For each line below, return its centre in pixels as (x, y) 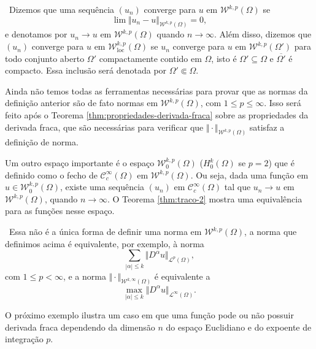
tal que (237, 187)
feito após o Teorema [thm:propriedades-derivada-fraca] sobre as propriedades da (157, 115)
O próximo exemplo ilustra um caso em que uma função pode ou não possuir (149, 315)
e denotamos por (36, 34)
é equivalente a (182, 276)
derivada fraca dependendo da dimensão (80, 327)
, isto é (224, 58)
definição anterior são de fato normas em (82, 103)
